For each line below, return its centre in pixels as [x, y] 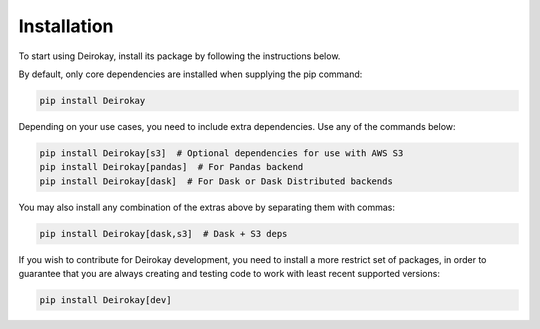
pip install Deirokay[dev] [105, 300]
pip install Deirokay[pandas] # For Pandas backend [171, 167]
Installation [66, 26]
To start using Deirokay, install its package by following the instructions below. [179, 56]
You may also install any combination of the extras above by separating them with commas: [206, 207]
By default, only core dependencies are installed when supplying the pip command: [190, 74]
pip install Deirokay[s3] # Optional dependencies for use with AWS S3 [221, 153]
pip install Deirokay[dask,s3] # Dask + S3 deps [163, 233]
